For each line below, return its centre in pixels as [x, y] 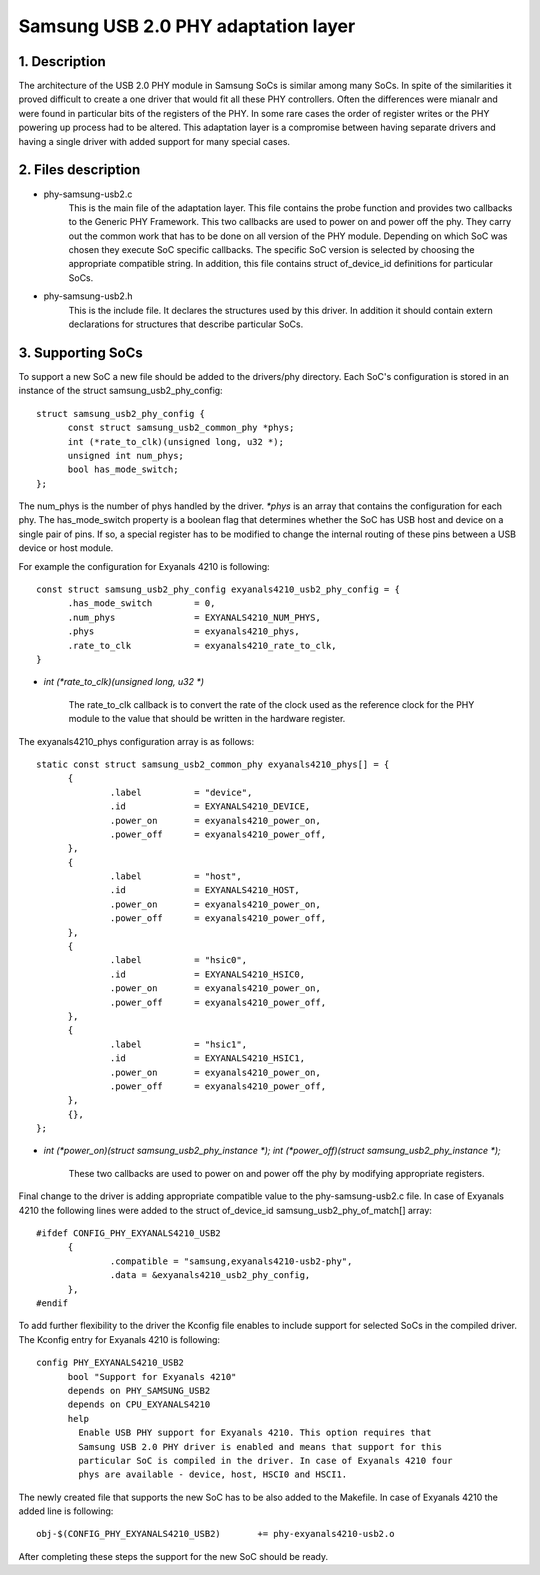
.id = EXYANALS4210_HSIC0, [207, 974]
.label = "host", [176, 876]
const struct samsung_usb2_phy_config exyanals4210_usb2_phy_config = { [218, 589]
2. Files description [79, 170]
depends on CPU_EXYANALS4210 [139, 1404]
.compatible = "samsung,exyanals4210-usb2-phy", [231, 1261]
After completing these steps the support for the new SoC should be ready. [173, 1556]
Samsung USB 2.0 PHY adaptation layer [187, 26]
